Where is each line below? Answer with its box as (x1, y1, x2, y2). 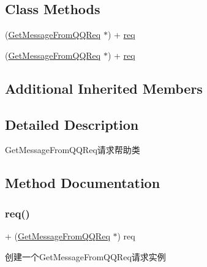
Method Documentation (5, 173, 160, 192)
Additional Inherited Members (5, 78, 203, 97)
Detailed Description (5, 115, 139, 133)
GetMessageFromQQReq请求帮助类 (5, 143, 140, 156)
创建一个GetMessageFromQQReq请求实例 (5, 250, 166, 263)
